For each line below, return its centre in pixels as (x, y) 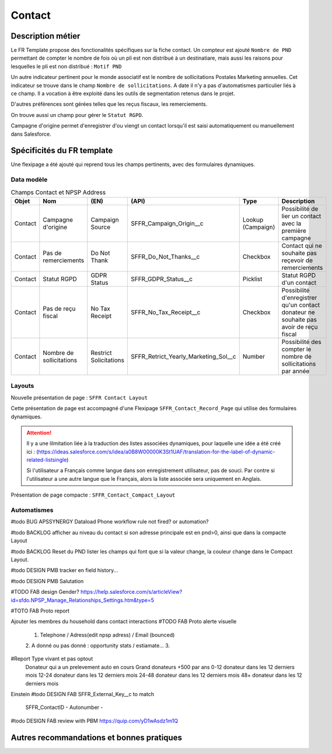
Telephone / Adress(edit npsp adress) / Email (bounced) (107, 635)
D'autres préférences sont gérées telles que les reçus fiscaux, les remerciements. (109, 104)
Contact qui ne (302, 246)
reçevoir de (297, 260)
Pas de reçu (59, 309)
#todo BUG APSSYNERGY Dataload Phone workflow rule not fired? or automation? (110, 522)
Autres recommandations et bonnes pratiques (96, 737)
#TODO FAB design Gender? (45, 592)
